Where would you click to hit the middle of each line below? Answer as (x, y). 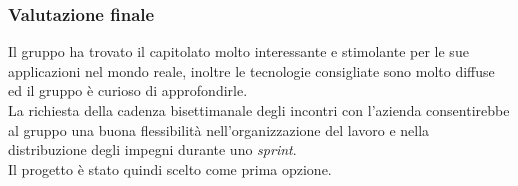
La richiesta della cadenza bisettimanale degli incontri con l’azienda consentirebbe (259, 110)
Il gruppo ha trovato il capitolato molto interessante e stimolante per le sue (238, 51)
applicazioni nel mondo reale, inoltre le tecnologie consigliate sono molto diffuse (251, 70)
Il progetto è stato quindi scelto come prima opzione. (170, 168)
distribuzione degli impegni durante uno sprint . (152, 149)
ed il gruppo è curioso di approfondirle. (128, 90)
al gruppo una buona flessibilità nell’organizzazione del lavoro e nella (219, 129)
